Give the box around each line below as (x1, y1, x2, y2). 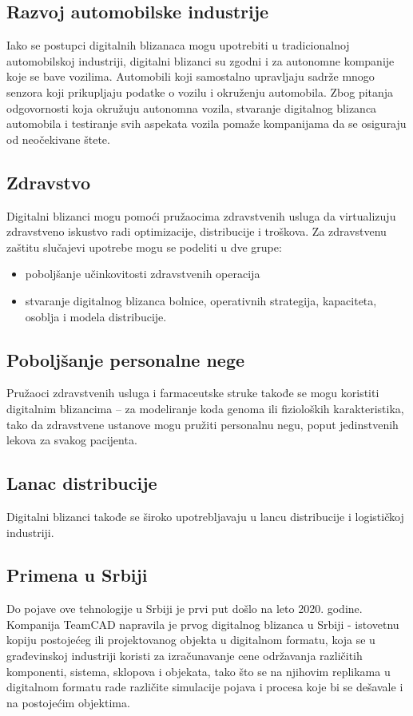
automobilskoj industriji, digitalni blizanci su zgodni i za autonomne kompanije (6, 52, 395, 69)
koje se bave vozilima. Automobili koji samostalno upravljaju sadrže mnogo (6, 68, 375, 85)
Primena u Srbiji (6, 563, 148, 587)
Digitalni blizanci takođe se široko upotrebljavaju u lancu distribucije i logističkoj (6, 507, 404, 524)
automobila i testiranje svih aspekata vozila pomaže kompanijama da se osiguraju (6, 115, 407, 132)
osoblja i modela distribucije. (25, 308, 167, 324)
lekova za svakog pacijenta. (6, 432, 137, 448)
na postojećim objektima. (6, 694, 130, 710)
